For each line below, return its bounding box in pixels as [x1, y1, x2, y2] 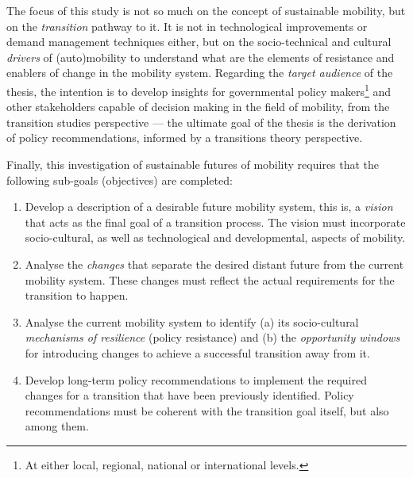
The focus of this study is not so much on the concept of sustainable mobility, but [6, 2, 406, 18]
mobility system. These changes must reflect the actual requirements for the [25, 271, 395, 288]
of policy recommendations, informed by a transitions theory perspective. [6, 129, 363, 146]
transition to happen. [25, 287, 129, 304]
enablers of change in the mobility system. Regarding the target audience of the [6, 64, 393, 81]
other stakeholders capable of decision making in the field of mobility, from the [6, 98, 390, 115]
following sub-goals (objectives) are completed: [6, 171, 233, 188]
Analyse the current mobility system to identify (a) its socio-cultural [25, 313, 359, 330]
